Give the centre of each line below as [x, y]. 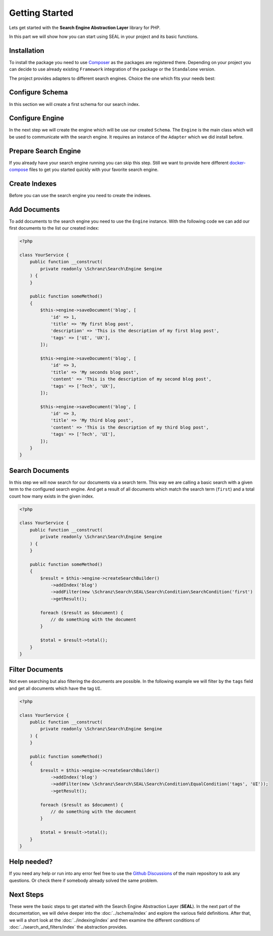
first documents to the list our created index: [54, 228]
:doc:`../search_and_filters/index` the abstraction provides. [68, 927]
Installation [27, 50]
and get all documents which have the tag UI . [55, 688]
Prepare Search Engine [45, 151]
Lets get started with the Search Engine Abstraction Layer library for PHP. [85, 28]
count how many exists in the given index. [52, 496]
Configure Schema [39, 92]
